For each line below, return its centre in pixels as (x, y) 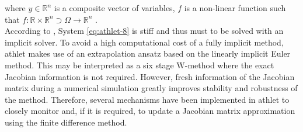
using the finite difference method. (66, 122)
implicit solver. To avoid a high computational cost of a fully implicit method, (144, 42)
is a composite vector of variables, (114, 8)
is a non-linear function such (235, 8)
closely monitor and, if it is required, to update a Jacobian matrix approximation (150, 111)
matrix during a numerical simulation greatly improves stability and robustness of (151, 88)
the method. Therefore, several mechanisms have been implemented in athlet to (147, 99)
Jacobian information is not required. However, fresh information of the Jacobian (150, 76)
